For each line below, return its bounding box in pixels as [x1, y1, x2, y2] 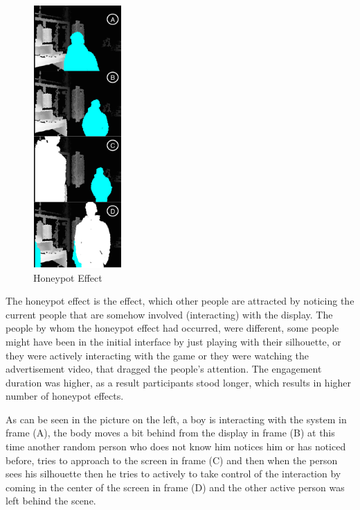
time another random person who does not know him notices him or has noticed [6, 439, 346, 454]
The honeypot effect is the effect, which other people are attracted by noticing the [6, 294, 354, 308]
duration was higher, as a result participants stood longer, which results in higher [6, 375, 352, 389]
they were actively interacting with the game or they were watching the [6, 348, 309, 362]
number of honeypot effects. [6, 389, 124, 403]
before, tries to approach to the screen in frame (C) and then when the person [6, 452, 338, 467]
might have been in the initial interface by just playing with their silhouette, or [6, 334, 341, 348]
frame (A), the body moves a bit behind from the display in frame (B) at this [6, 425, 335, 440]
